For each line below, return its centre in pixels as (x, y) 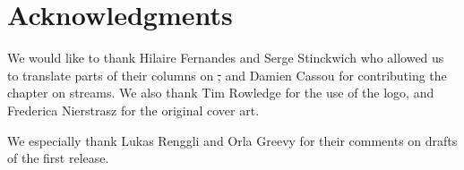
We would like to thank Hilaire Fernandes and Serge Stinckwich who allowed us (226, 58)
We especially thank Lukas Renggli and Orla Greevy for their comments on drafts (232, 140)
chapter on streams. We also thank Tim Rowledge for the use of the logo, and (221, 93)
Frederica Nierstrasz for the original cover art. (133, 110)
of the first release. (58, 158)
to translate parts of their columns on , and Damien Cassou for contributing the (227, 75)
